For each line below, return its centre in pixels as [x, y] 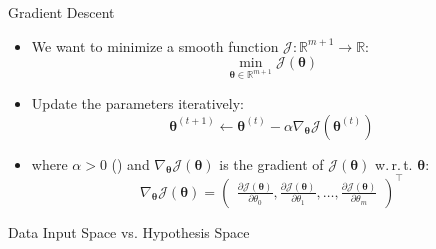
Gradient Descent [61, 12]
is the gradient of [271, 163]
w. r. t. [394, 163]
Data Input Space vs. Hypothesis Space [129, 231]
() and [130, 163]
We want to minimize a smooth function [155, 45]
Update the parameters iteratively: [137, 102]
